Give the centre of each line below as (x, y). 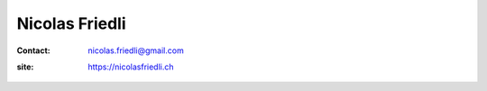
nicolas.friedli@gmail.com (136, 50)
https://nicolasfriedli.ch (131, 67)
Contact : (34, 50)
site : (25, 67)
